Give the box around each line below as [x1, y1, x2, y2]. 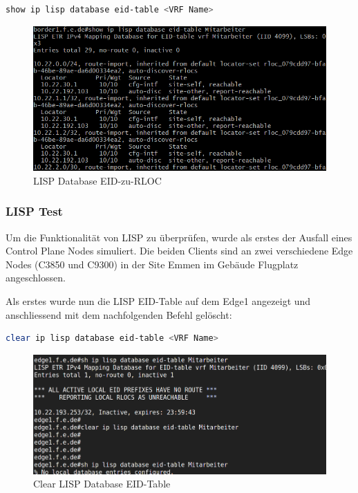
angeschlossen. [6, 270, 66, 285]
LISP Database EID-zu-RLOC [33, 173, 162, 187]
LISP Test [6, 203, 63, 220]
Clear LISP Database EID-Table [33, 476, 171, 491]
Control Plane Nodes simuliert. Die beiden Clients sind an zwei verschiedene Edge [6, 243, 353, 258]
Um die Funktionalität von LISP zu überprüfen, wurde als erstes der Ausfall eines [6, 230, 352, 244]
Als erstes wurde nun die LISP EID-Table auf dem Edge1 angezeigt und [6, 294, 311, 308]
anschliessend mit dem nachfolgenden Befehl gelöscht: [6, 307, 232, 322]
